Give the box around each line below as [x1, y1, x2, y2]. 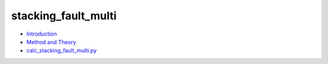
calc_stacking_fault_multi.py [26, 47, 97, 54]
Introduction [26, 30, 57, 37]
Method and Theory [26, 38, 77, 45]
